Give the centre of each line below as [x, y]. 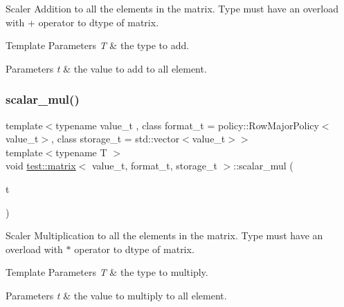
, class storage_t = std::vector [116, 139]
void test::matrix [41, 166]
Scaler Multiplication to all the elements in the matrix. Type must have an [164, 235]
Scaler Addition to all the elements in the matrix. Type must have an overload [172, 8]
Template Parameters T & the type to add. [98, 45]
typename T [81, 152]
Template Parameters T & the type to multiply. [107, 272]
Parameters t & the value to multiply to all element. [116, 295]
